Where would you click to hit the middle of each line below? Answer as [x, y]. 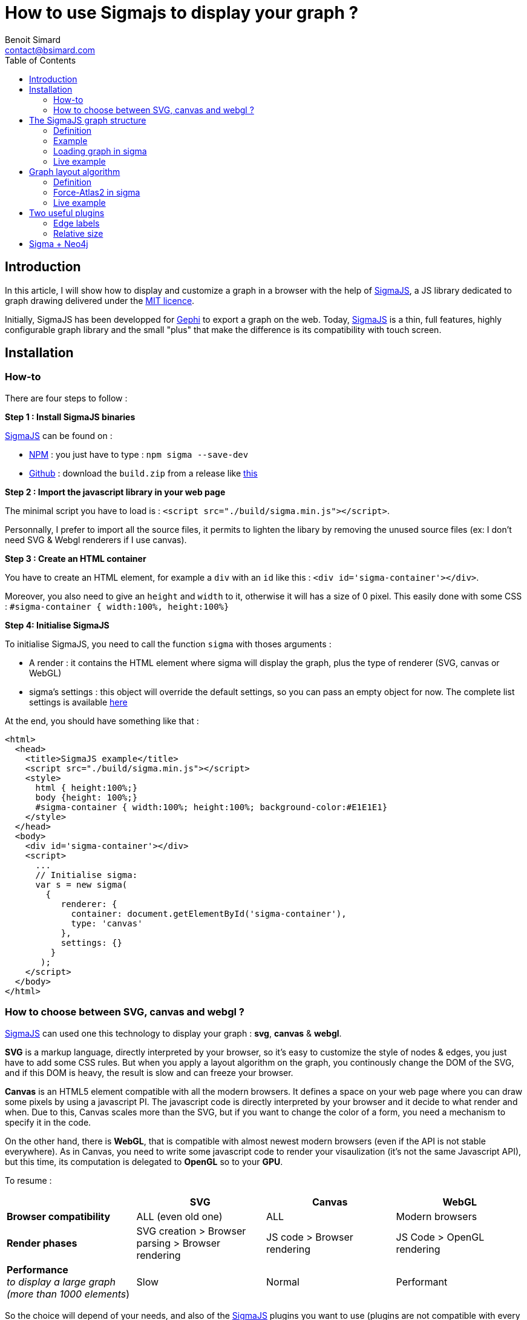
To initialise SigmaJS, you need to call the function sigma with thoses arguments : [168, 644]
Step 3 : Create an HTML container [76, 558]
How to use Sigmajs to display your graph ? [182, 13]
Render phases [42, 1243]
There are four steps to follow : [66, 398]
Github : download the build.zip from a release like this [143, 473]
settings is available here [78, 702]
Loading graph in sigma [100, 151]
